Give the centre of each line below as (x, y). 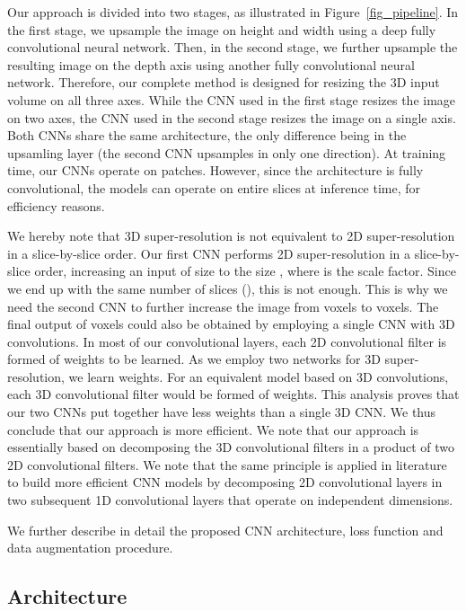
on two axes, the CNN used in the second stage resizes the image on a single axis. (232, 117)
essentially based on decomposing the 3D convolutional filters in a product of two (231, 447)
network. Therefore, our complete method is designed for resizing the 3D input (224, 82)
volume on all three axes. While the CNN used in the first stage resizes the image (232, 99)
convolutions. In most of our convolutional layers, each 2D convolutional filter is (227, 341)
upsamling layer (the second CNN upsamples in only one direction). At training (227, 152)
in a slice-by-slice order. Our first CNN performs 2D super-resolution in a (209, 253)
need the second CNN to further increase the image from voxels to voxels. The (223, 306)
